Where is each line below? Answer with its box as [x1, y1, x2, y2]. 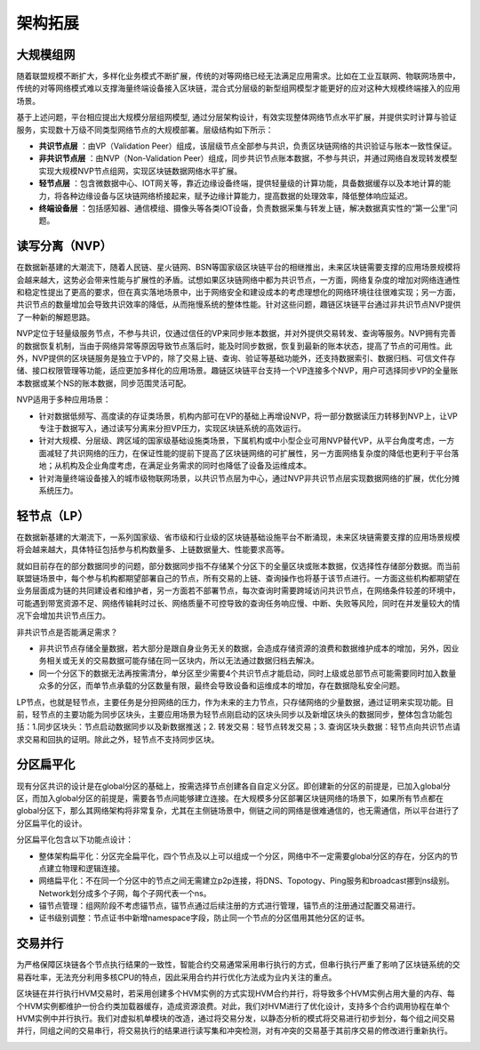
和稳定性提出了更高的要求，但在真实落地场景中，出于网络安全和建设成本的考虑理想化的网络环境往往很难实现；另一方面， [16, 287, 460, 298]
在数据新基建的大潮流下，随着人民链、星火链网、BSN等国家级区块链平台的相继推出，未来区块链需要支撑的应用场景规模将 [16, 262, 461, 273]
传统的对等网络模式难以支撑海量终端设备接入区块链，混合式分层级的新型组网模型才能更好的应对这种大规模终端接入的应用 [16, 83, 460, 93]
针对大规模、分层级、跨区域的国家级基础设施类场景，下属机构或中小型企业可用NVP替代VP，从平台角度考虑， [38, 436, 439, 446]
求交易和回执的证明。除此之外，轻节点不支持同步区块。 [16, 733, 220, 744]
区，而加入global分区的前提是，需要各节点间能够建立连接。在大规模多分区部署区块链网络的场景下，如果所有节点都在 [16, 792, 444, 804]
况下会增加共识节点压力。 [16, 610, 110, 621]
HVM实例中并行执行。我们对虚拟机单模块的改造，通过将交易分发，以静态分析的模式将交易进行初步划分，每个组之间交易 [16, 1013, 455, 1023]
